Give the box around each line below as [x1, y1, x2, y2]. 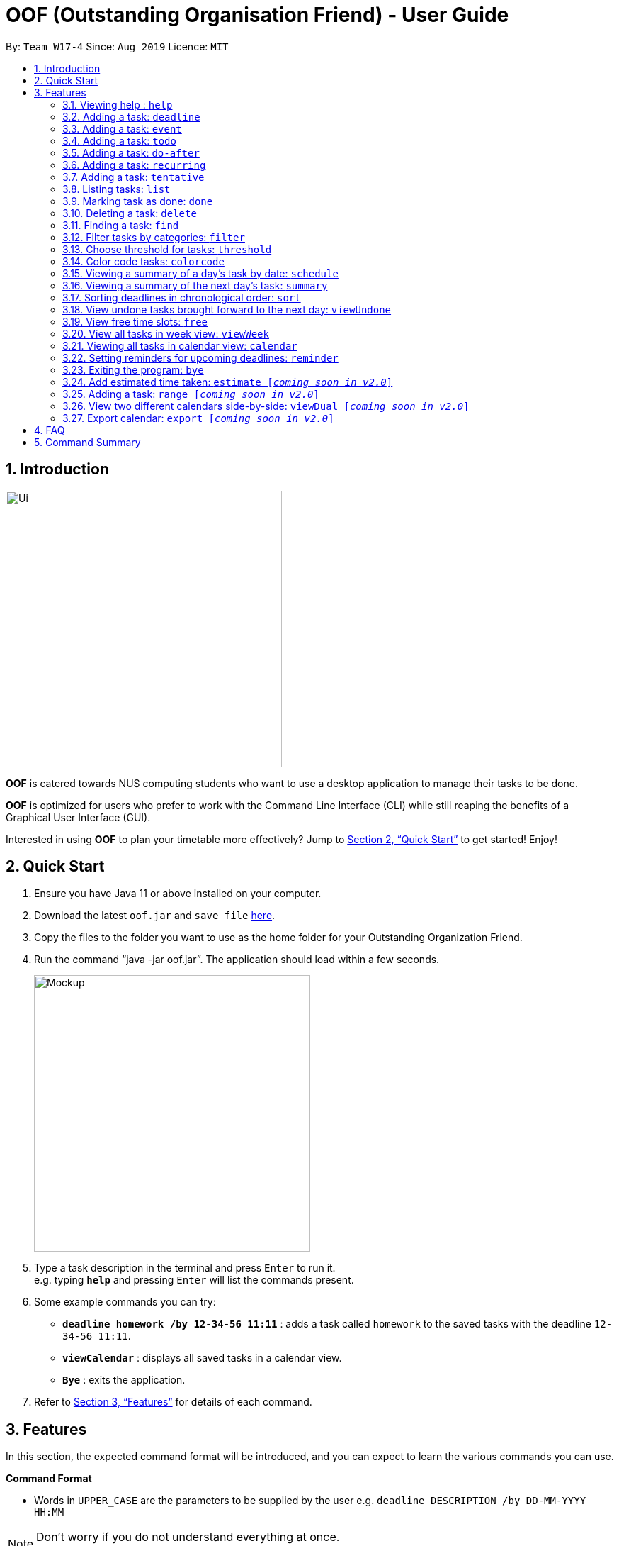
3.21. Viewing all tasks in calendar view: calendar [62, 339, 297, 352]
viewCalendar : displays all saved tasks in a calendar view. [62, 1352, 342, 1364]
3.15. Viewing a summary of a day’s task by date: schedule [62, 267, 339, 279]
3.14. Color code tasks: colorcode [62, 255, 225, 267]
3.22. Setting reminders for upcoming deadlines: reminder [62, 351, 339, 364]
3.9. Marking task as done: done [62, 194, 213, 207]
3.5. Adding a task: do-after [62, 146, 200, 159]
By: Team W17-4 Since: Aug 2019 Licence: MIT [6, 40, 229, 52]
